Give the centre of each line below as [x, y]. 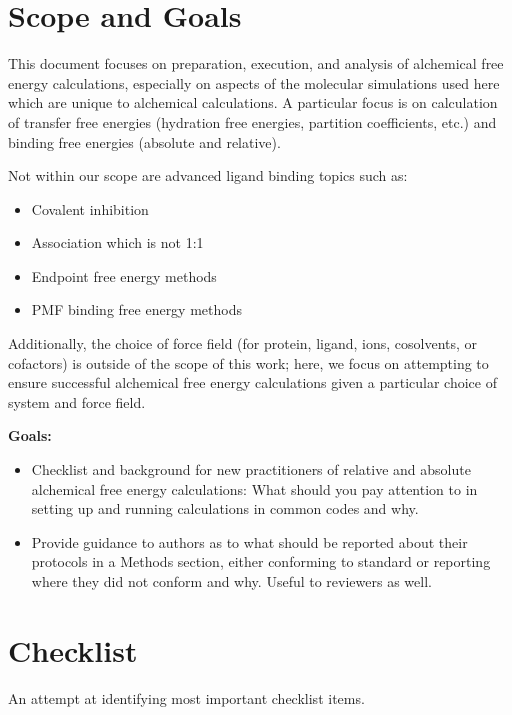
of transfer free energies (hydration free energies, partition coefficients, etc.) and [252, 121]
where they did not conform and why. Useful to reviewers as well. [231, 581]
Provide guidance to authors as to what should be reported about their [249, 541]
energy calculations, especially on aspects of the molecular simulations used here [254, 82]
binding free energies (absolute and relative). [144, 141]
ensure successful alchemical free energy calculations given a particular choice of [252, 382]
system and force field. [77, 401]
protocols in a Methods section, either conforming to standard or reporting [261, 561]
